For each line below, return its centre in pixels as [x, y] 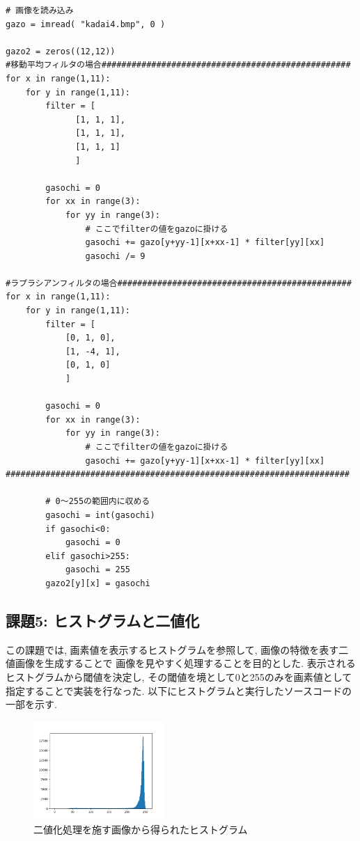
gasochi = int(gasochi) [100, 515]
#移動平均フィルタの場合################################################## [178, 65]
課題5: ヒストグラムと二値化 [103, 620]
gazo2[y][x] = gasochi [98, 583]
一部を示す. [31, 704]
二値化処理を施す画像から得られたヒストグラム [141, 830]
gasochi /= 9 [115, 256]
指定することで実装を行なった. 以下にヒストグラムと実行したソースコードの [179, 690]
